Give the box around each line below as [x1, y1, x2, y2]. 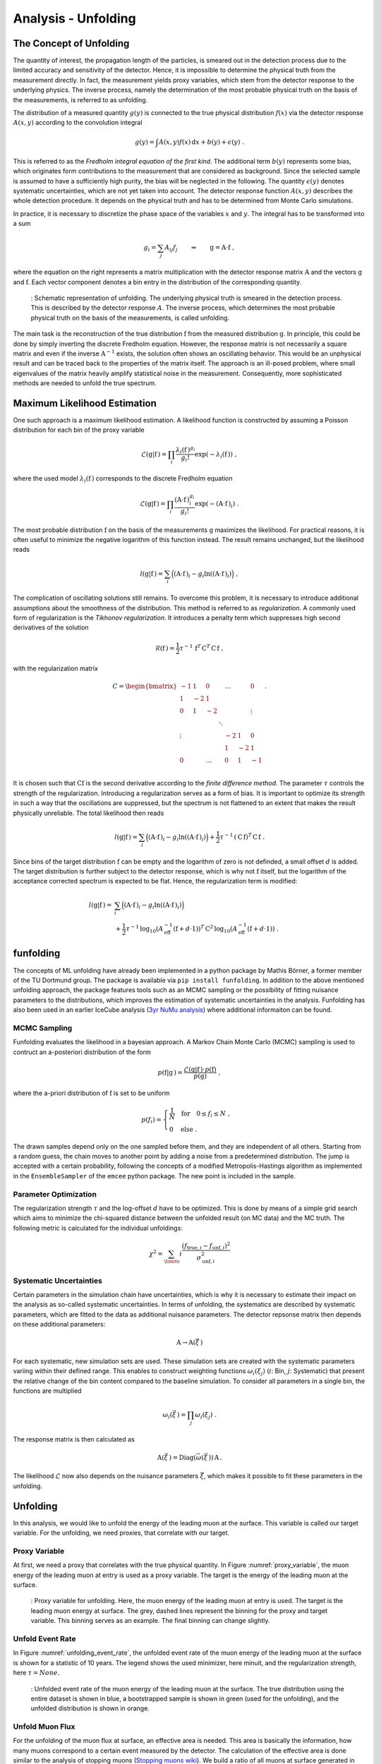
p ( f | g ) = [157, 1068, 183, 1076]
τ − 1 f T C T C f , [179, 643, 224, 652]
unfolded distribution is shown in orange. [30, 1704, 150, 1712]
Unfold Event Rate [13, 1633, 76, 1643]
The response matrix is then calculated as [13, 1434, 135, 1443]
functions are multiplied [13, 1387, 82, 1395]
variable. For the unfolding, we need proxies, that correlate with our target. [13, 1528, 229, 1538]
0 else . [169, 1125, 198, 1133]
